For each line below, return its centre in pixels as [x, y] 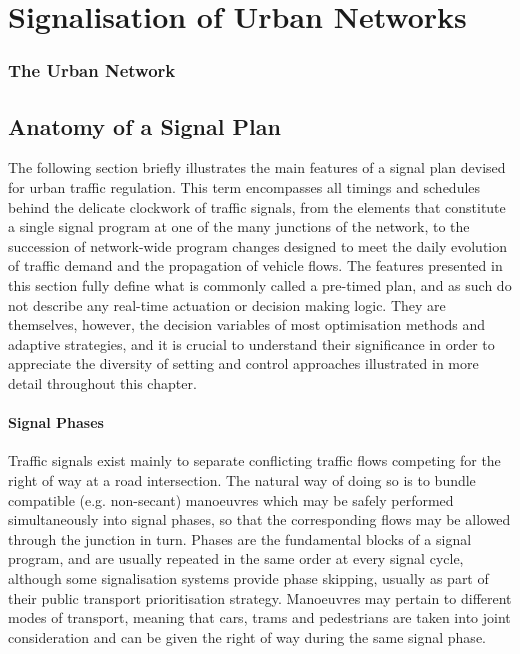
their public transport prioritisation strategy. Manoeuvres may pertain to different [260, 597]
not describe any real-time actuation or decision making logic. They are [227, 304]
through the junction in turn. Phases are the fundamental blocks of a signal [240, 538]
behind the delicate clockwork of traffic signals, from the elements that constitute [257, 206]
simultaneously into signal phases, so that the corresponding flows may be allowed [259, 519]
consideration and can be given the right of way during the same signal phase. [247, 636]
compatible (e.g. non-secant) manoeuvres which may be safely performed [231, 499]
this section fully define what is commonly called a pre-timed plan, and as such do [260, 284]
